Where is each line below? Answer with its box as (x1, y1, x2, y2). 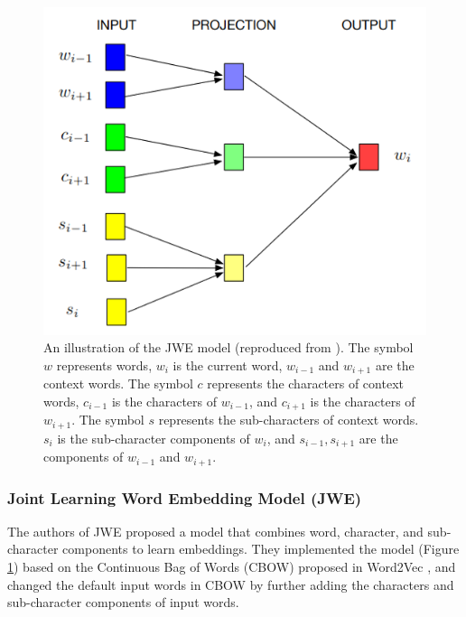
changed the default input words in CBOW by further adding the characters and (7, 575, 454, 594)
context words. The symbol (43, 374, 193, 393)
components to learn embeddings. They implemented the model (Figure (62, 539, 460, 558)
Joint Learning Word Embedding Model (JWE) (7, 486, 362, 509)
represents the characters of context (207, 374, 404, 393)
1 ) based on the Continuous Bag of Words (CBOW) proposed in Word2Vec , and (7, 557, 456, 576)
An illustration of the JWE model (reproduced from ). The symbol (43, 338, 414, 357)
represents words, (56, 355, 153, 374)
